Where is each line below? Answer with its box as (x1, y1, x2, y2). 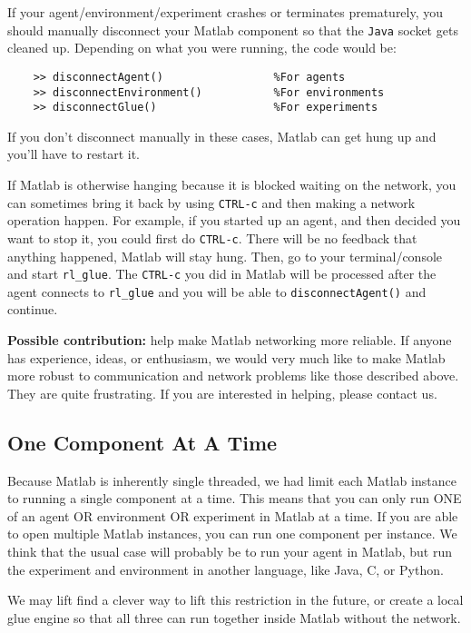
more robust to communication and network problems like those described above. (7, 366, 459, 385)
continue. (7, 300, 58, 319)
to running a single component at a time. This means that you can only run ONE (7, 489, 462, 508)
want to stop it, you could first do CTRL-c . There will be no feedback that (7, 228, 417, 247)
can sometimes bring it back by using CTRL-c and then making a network (7, 193, 416, 212)
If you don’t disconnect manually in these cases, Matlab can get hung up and (7, 126, 437, 145)
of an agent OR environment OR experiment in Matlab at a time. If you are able (7, 506, 458, 525)
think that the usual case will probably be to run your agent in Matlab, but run (7, 541, 452, 560)
